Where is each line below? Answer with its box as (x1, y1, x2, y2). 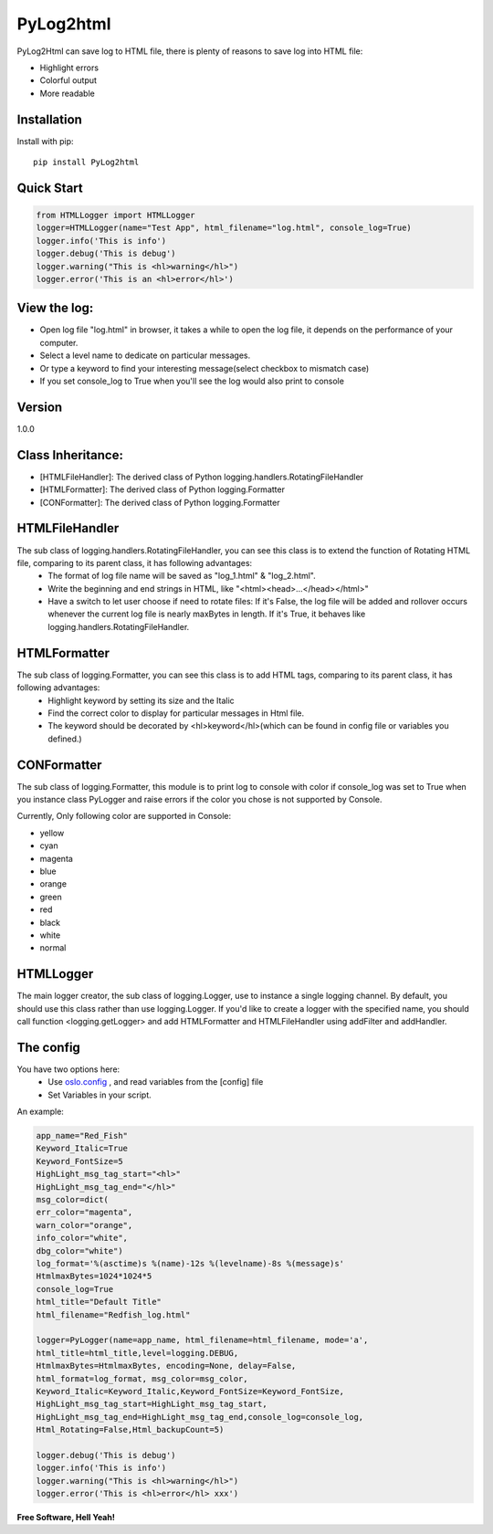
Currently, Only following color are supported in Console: (16, 811, 232, 822)
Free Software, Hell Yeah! (16, 1512, 116, 1522)
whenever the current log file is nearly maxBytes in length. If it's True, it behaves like (47, 608, 366, 620)
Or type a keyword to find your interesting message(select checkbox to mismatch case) (39, 362, 370, 373)
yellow (39, 827, 65, 838)
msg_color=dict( (36, 1194, 110, 1205)
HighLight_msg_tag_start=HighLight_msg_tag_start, (36, 1399, 268, 1410)
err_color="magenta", (36, 1207, 133, 1218)
